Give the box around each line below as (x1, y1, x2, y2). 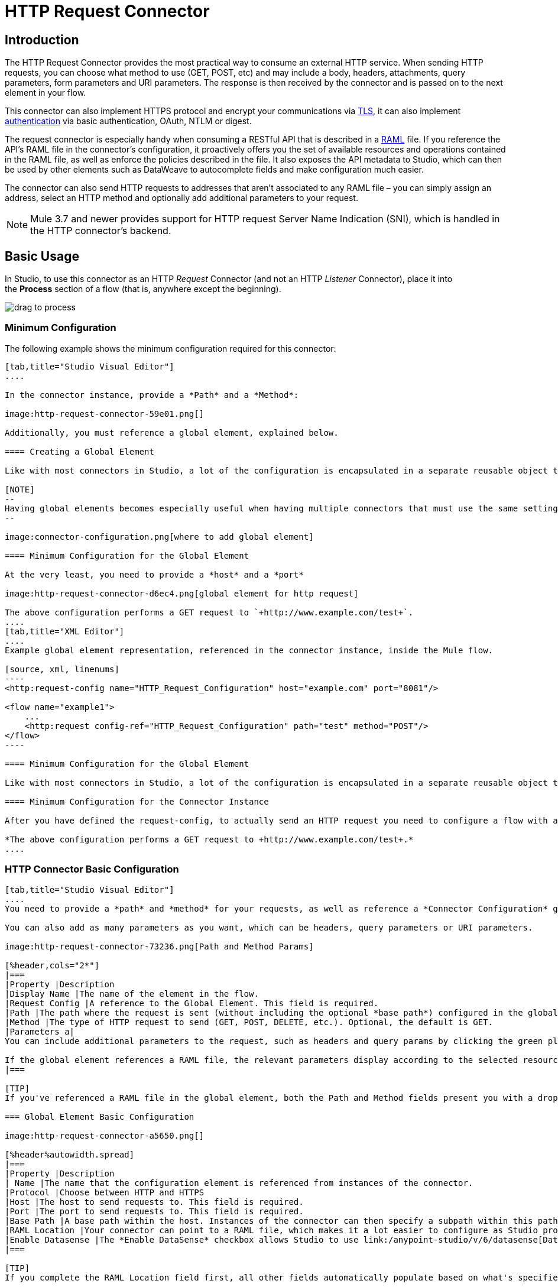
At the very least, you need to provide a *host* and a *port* (5, 569, 304, 579)
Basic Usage (5, 248, 79, 264)
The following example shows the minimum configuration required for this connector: (5, 343, 336, 354)
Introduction (5, 32, 79, 47)
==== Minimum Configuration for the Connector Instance (5, 796, 269, 806)
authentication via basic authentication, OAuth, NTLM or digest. (5, 116, 252, 127)
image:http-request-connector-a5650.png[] (5, 1130, 205, 1140)
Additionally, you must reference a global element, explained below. (5, 427, 339, 437)
